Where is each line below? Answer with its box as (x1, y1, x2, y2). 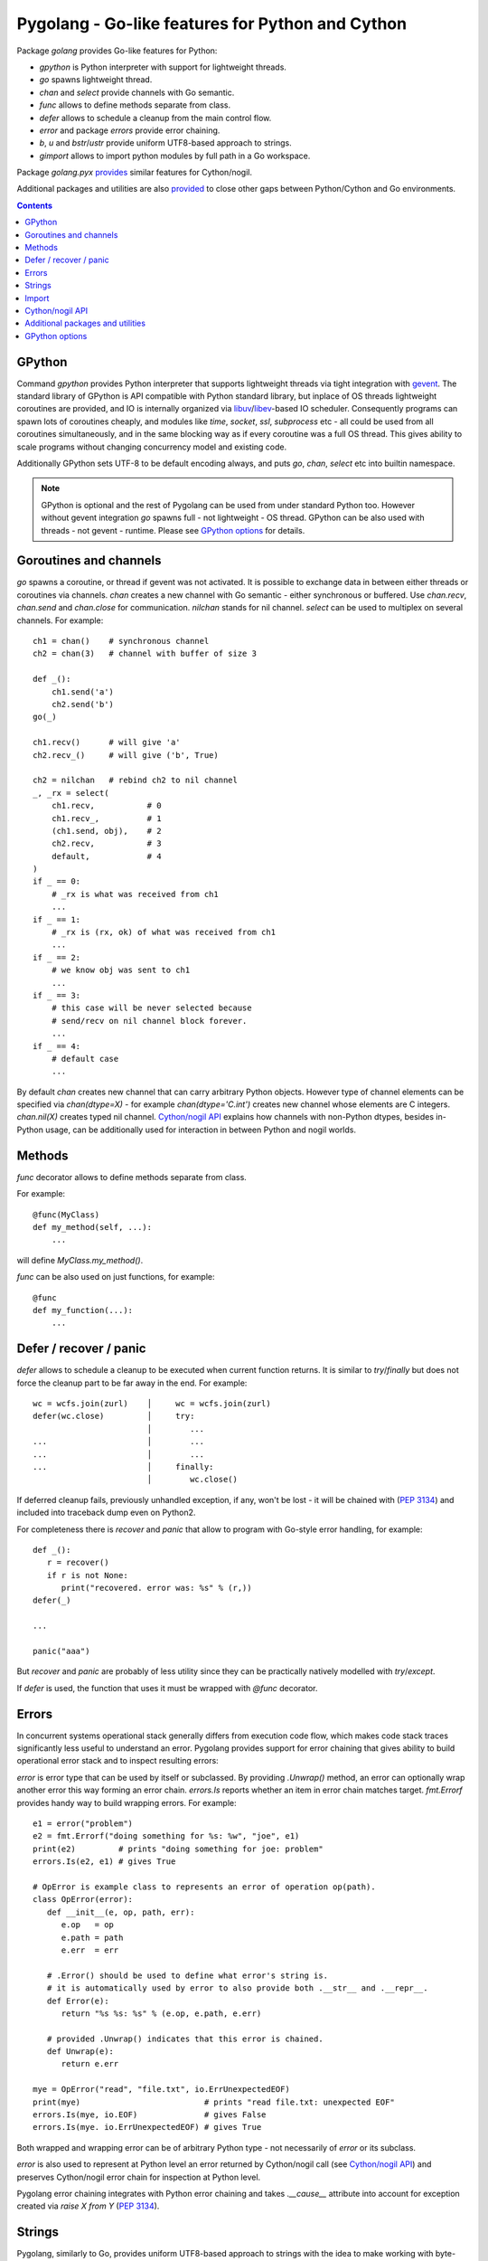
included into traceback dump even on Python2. (16, 1507, 196, 1518)
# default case (51, 1054, 119, 1064)
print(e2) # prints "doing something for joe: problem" (33, 1843, 324, 1854)
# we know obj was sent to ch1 (51, 965, 191, 976)
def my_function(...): (33, 1305, 134, 1315)
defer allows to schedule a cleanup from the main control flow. (39, 112, 272, 123)
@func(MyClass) (33, 1209, 100, 1220)
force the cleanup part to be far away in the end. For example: (16, 1377, 248, 1388)
